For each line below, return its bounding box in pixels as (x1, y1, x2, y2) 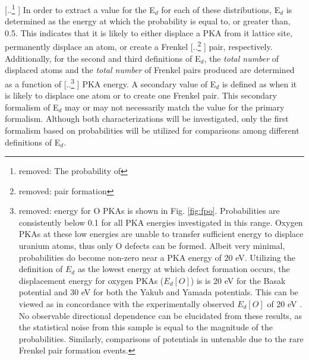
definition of (18, 263, 63, 275)
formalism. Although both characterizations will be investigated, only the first (5, 112, 289, 125)
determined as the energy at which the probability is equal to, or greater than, (5, 15, 291, 27)
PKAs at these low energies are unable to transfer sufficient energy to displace (18, 228, 304, 240)
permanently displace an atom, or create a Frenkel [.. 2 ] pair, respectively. (5, 39, 273, 53)
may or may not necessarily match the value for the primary (65, 100, 285, 113)
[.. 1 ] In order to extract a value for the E (5, 2, 155, 15)
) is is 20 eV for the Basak (190, 274, 286, 286)
